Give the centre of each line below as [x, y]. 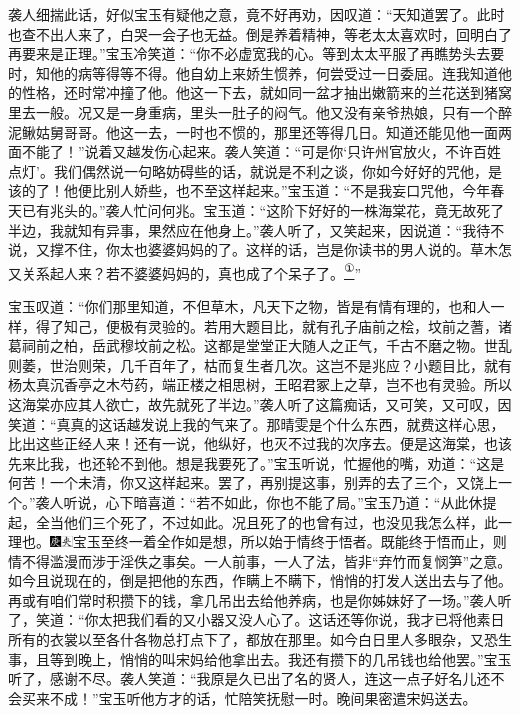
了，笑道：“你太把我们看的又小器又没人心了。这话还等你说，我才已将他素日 [256, 619]
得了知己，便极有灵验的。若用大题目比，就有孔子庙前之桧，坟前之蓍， [266, 325]
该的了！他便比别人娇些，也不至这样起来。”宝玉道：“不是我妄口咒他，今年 [249, 190]
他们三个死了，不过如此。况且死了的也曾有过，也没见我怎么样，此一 [287, 521]
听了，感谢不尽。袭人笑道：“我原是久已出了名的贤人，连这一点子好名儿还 [249, 678]
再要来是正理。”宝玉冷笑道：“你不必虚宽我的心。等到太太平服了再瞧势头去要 [256, 53]
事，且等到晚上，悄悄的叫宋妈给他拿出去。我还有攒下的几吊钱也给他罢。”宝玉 [260, 658]
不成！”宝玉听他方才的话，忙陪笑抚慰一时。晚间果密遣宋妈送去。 [263, 697]
